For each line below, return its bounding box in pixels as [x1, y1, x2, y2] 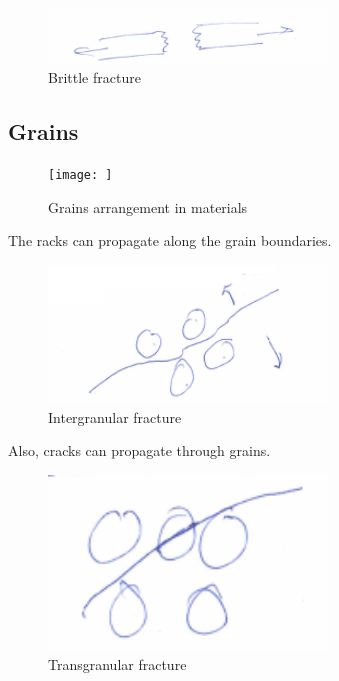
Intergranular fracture [48, 406, 182, 427]
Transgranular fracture [48, 654, 187, 675]
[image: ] [48, 167, 113, 182]
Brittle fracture [48, 67, 141, 88]
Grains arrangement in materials [48, 196, 248, 217]
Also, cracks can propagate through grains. [8, 440, 271, 461]
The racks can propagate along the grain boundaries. [8, 230, 332, 251]
